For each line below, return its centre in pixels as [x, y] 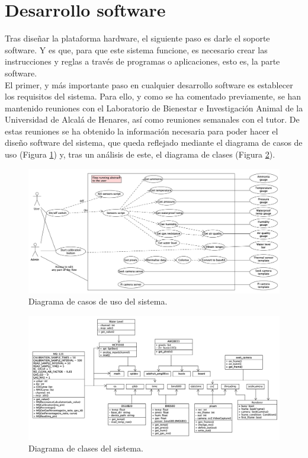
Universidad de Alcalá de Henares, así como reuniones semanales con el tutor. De [152, 119]
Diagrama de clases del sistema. [86, 448]
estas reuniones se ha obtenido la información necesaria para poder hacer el [142, 131]
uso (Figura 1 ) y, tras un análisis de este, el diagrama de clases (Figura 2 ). [140, 154]
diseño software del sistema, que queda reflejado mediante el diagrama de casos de [154, 142]
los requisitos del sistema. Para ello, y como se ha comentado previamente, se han [153, 96]
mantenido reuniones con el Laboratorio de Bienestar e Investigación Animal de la [154, 108]
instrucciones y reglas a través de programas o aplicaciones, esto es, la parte [142, 61]
